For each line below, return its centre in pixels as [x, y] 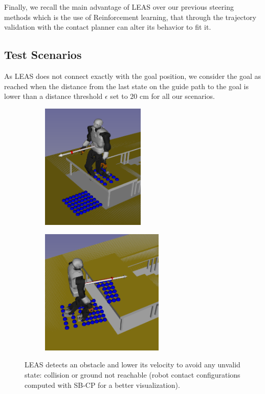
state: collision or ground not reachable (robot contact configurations [132, 375]
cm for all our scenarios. [177, 96]
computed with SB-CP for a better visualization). [102, 385]
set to [119, 96]
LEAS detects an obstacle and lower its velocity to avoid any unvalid [132, 365]
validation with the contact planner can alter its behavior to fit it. [108, 27]
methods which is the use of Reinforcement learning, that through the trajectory [130, 17]
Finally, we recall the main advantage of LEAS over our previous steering [119, 7]
